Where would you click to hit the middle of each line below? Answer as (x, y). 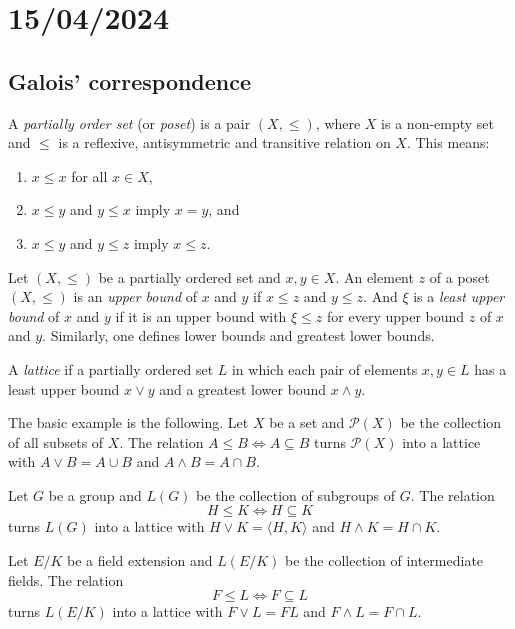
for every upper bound (396, 315)
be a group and (95, 494)
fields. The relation (66, 579)
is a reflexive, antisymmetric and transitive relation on (224, 142)
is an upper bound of (135, 296)
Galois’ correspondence (130, 80)
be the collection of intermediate (384, 560)
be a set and (307, 422)
